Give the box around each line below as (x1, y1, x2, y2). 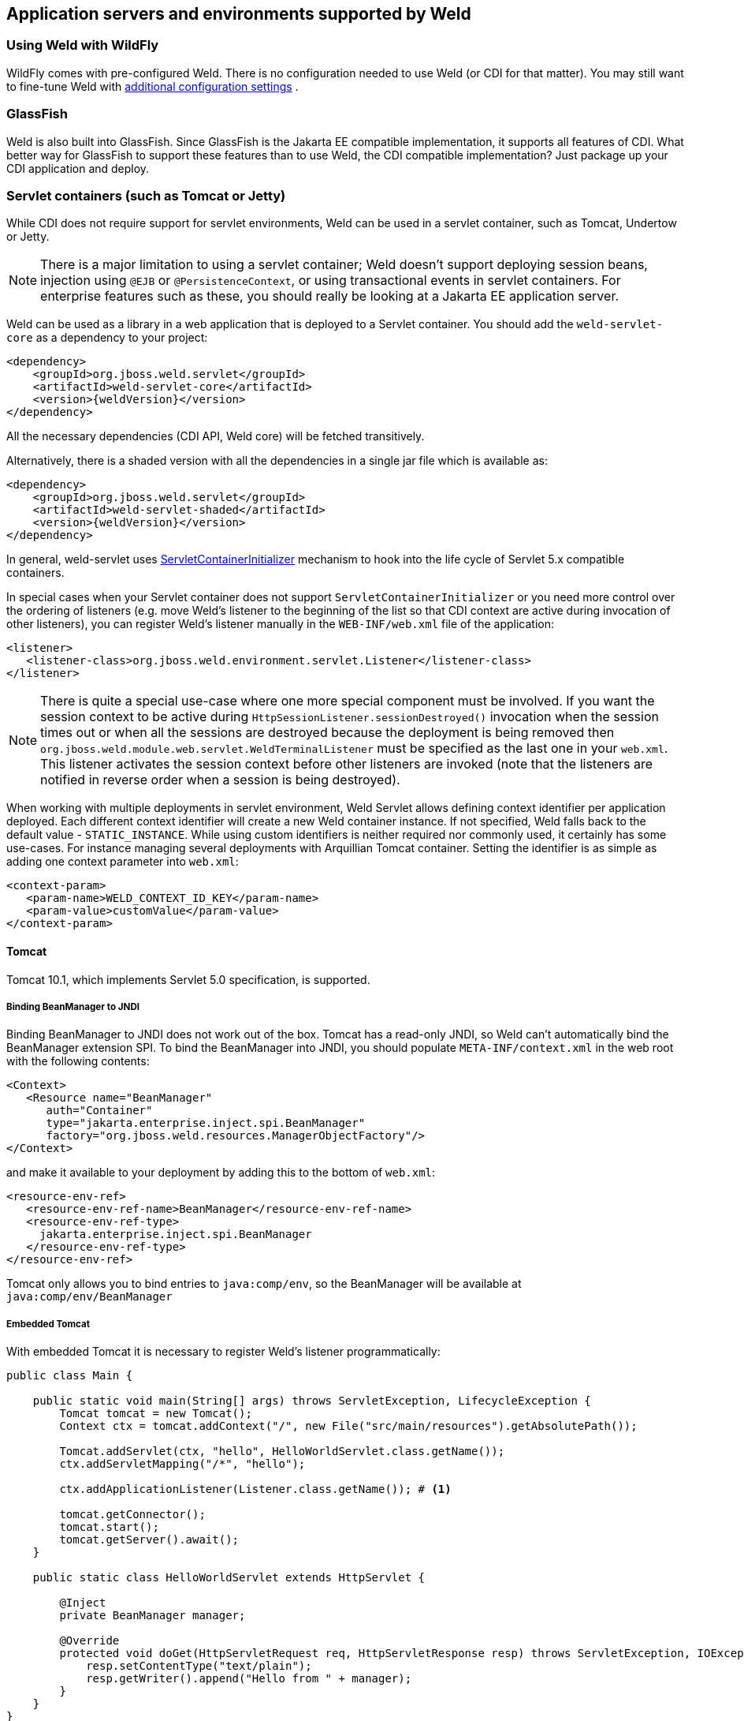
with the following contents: (6, 1054, 150, 1068)
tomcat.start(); (59, 1521, 159, 1534)
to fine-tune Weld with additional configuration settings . (6, 79, 299, 93)
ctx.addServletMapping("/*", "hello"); (59, 1457, 306, 1471)
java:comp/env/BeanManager (6, 1290, 173, 1304)
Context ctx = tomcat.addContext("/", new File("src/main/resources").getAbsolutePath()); (59, 1420, 638, 1433)
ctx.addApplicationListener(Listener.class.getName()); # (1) (59, 1483, 452, 1496)
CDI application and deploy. (6, 161, 150, 175)
